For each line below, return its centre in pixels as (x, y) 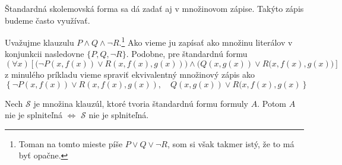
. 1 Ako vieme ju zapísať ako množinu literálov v (206, 41)
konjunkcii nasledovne (45, 54)
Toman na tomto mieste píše (71, 143)
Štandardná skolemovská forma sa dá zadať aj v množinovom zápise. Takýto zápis (154, 8)
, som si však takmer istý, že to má (231, 143)
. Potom (272, 103)
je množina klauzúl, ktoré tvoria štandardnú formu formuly (141, 103)
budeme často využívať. (47, 20)
